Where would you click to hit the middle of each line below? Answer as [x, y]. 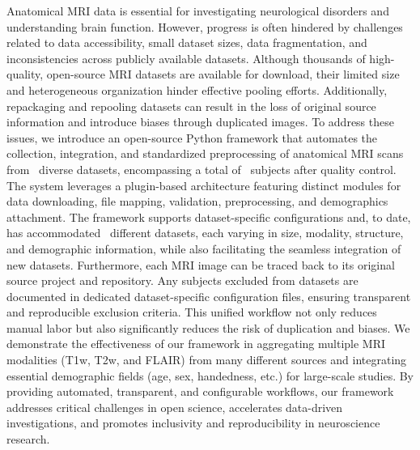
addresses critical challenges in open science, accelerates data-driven [175, 407]
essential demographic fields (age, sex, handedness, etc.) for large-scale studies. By [210, 375]
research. [28, 439]
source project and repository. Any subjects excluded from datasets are [182, 280]
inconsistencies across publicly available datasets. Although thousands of [186, 58]
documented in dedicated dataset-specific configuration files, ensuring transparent [209, 296]
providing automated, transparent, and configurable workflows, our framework [200, 391]
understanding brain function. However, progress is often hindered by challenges [205, 26]
